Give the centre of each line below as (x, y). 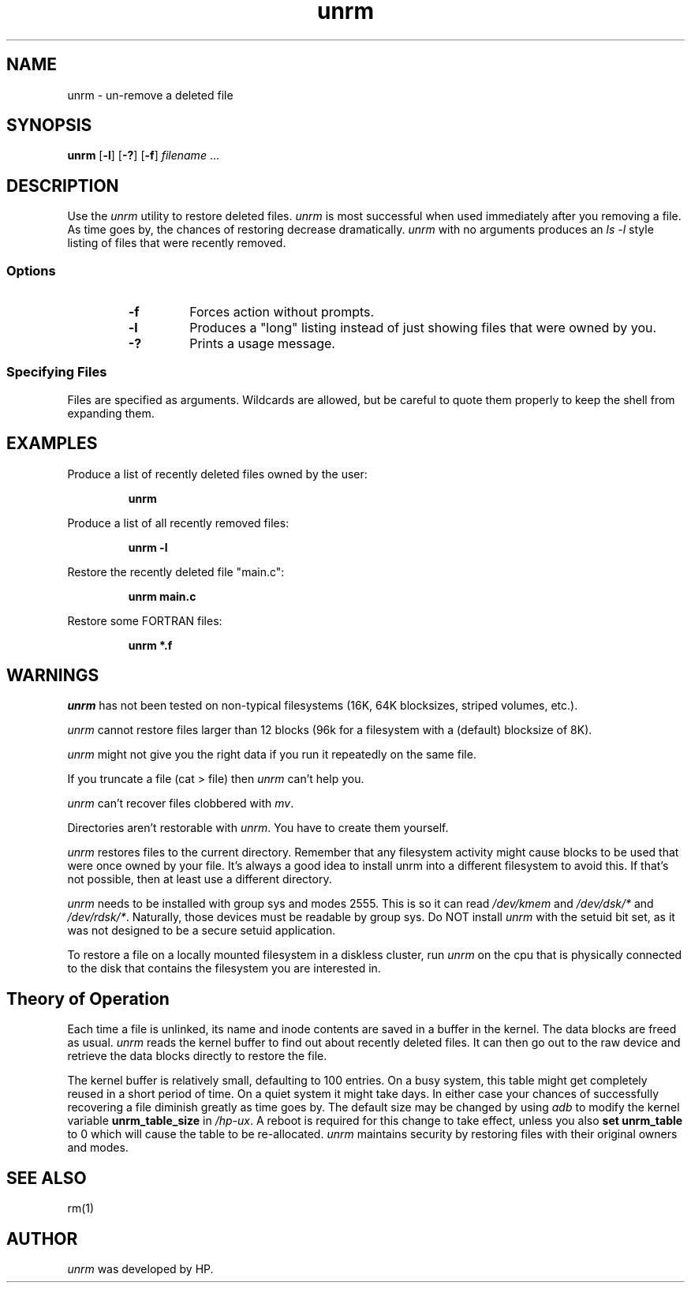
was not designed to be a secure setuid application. (202, 931)
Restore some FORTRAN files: (145, 620)
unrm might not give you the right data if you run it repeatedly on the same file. (272, 755)
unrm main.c (162, 596)
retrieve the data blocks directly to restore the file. (197, 1056)
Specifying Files (57, 372)
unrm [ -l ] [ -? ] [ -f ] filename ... (143, 156)
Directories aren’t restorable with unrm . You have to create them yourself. (258, 828)
